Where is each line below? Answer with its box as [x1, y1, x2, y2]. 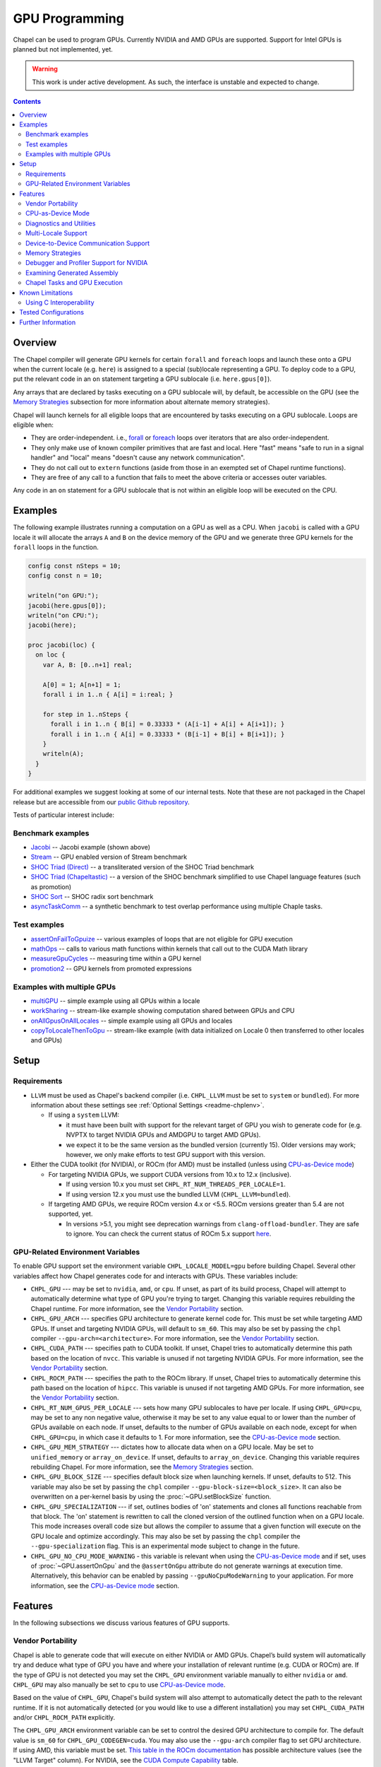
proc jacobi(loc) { [28, 641, 95, 650]
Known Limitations [19, 288, 73, 297]
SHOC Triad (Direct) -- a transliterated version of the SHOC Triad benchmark [30, 862, 254, 871]
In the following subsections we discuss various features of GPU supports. [13, 1619, 230, 1627]
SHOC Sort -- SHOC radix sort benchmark [30, 893, 154, 901]
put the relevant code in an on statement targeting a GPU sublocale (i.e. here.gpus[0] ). [13, 375, 272, 383]
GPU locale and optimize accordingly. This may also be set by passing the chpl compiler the [30, 1532, 301, 1540]
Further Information [19, 318, 76, 327]
